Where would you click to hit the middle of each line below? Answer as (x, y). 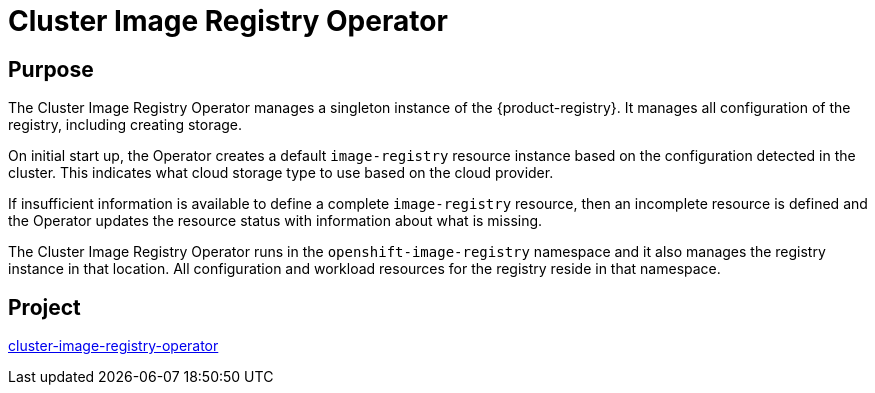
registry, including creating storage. (125, 125)
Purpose (51, 69)
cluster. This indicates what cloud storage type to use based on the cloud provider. (281, 173)
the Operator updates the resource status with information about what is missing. (275, 221)
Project (44, 307)
